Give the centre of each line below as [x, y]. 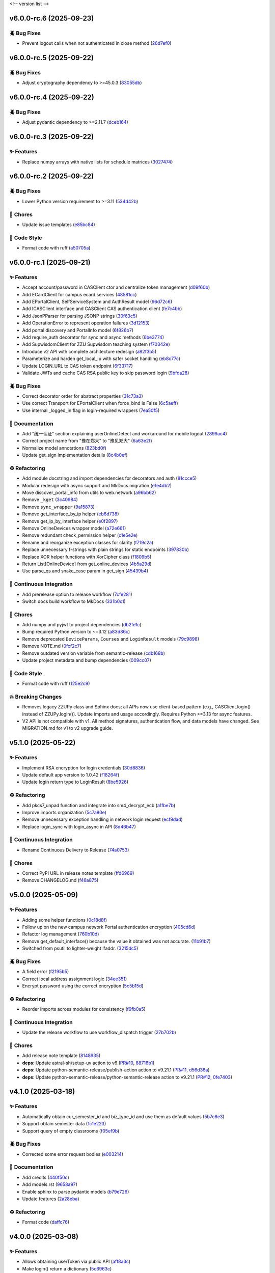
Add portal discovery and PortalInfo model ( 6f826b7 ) [78, 330]
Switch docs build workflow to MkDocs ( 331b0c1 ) [74, 601]
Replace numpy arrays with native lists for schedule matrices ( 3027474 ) [98, 162]
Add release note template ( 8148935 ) [61, 1056]
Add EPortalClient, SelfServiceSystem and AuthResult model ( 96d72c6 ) [97, 301]
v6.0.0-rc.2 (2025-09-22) [52, 176]
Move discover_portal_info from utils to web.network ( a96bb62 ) [89, 493]
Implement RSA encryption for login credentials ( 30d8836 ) [84, 768]
